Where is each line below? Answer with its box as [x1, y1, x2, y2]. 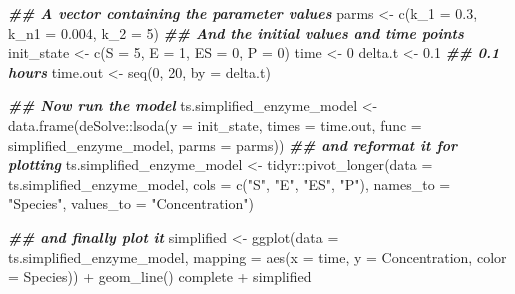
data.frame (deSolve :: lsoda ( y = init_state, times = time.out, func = [8, 114, 422, 135]
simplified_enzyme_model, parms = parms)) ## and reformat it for [8, 134, 458, 155]
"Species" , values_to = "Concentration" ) [8, 193, 254, 214]
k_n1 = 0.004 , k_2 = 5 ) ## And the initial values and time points [8, 22, 464, 43]
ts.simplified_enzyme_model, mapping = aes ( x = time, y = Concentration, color [8, 246, 507, 267]
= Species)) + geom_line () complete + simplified [8, 266, 312, 287]
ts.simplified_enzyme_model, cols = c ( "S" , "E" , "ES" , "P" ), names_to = [8, 173, 451, 194]
